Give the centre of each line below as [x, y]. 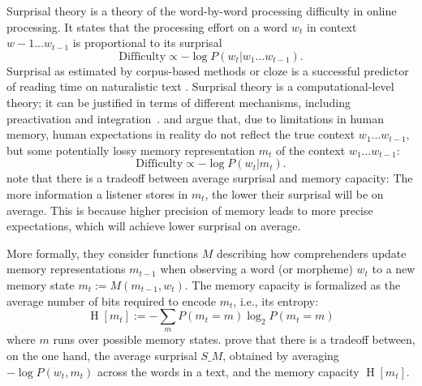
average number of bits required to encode [112, 300]
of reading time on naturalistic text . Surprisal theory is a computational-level [200, 86]
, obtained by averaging [281, 356]
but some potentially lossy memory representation [131, 150]
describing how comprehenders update [311, 253]
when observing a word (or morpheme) [256, 269]
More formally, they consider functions [102, 253]
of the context [311, 150]
